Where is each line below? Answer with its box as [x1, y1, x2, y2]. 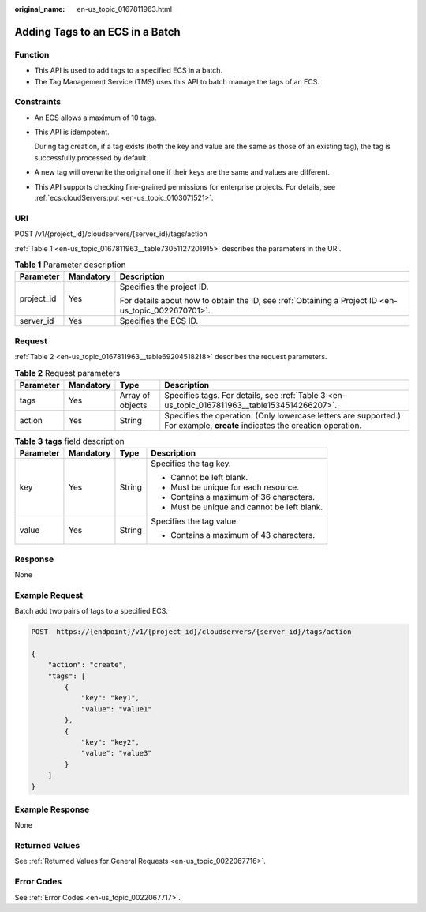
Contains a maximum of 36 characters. [170, 492, 316, 503]
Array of [119, 389, 151, 400]
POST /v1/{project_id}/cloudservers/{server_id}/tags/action [14, 229, 208, 238]
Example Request [14, 589, 83, 600]
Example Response [14, 804, 90, 815]
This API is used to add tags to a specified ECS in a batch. [34, 66, 223, 75]
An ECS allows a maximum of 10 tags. [34, 113, 157, 122]
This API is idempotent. [34, 127, 110, 137]
